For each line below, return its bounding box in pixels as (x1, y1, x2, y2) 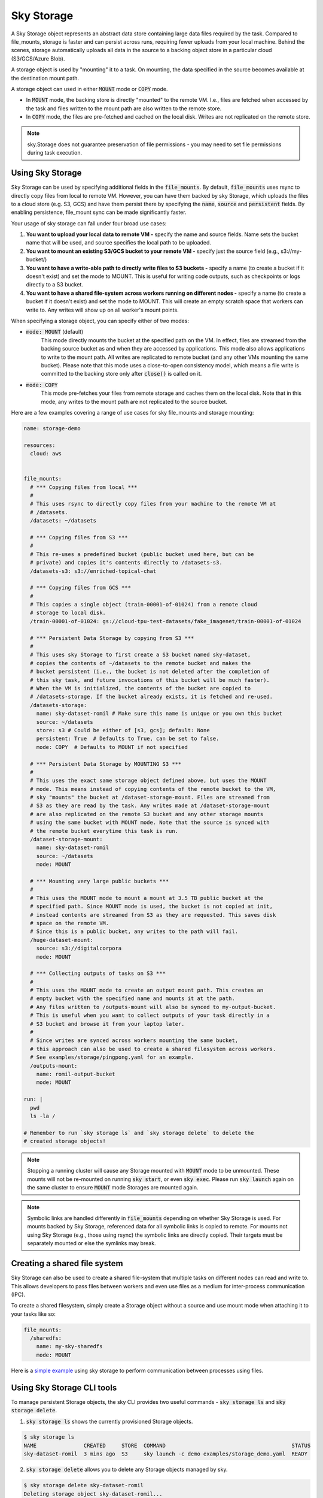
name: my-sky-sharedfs (36, 1343, 103, 1350)
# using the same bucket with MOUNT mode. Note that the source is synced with (30, 819, 270, 826)
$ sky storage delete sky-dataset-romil (23, 1482, 144, 1489)
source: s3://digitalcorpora (36, 945, 122, 952)
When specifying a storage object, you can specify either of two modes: (11, 318, 190, 324)
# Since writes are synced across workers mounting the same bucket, (30, 1037, 239, 1044)
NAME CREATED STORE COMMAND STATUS (23, 1442, 311, 1449)
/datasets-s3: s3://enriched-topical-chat (30, 567, 157, 575)
